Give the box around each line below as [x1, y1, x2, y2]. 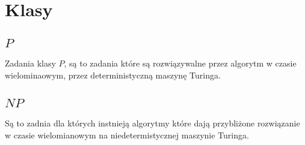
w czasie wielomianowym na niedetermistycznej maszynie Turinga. [5, 128, 249, 141]
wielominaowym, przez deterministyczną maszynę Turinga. [5, 68, 221, 81]
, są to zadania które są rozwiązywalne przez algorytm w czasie [64, 57, 297, 70]
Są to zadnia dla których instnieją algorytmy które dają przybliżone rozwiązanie [5, 117, 300, 129]
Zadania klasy [5, 57, 56, 70]
